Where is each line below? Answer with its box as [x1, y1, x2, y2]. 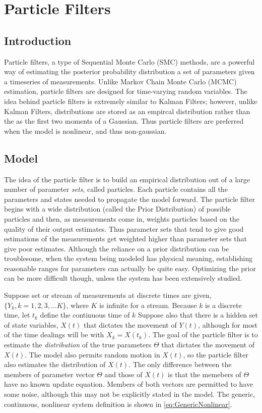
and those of [104, 369, 143, 379]
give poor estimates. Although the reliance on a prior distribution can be [4, 243, 229, 253]
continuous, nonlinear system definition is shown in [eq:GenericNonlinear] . [4, 398, 232, 409]
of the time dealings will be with [4, 329, 104, 340]
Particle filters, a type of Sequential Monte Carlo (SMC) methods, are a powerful [4, 56, 255, 67]
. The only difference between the [128, 359, 232, 370]
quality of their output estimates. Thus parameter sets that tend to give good [4, 223, 244, 234]
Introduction [4, 32, 72, 48]
